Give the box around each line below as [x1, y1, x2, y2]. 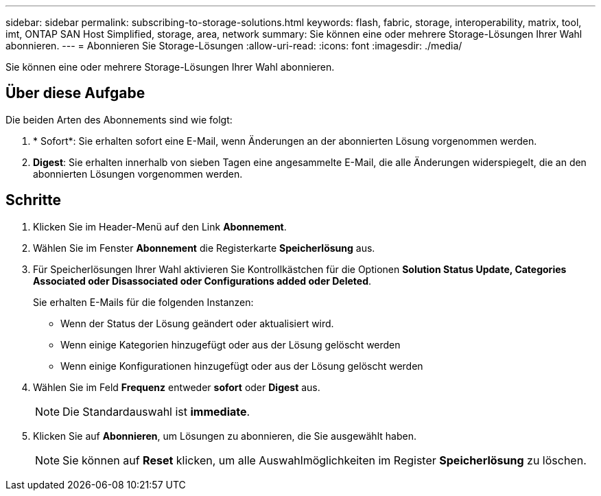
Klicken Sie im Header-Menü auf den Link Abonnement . [33, 220, 287, 233]
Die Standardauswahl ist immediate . [62, 404, 250, 418]
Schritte [5, 191, 61, 209]
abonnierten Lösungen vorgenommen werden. [33, 167, 243, 180]
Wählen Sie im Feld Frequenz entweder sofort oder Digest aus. [33, 381, 320, 393]
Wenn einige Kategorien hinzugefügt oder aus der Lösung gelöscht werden [60, 338, 401, 351]
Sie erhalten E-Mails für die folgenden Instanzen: [33, 296, 254, 308]
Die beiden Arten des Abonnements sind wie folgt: [5, 113, 233, 126]
